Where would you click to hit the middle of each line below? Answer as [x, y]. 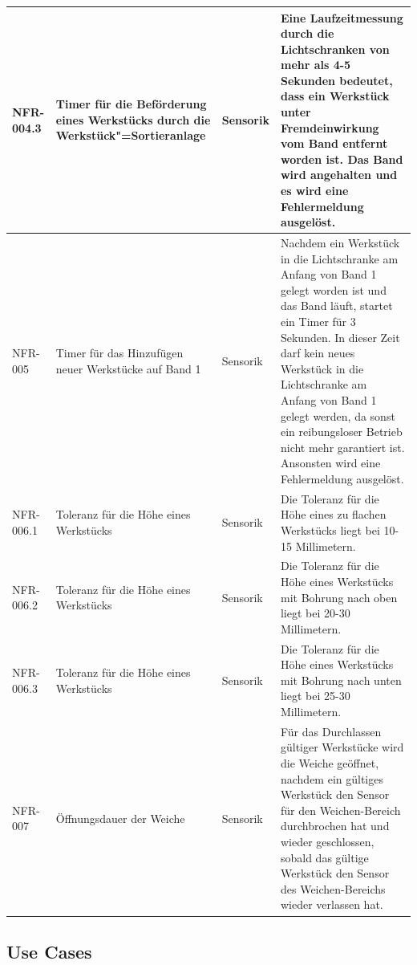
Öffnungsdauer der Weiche [120, 818]
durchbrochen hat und [335, 826]
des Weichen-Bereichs [333, 888]
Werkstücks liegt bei [330, 530]
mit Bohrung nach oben [339, 597]
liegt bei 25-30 [315, 696]
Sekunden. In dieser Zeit [340, 337]
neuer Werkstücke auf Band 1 [128, 368]
